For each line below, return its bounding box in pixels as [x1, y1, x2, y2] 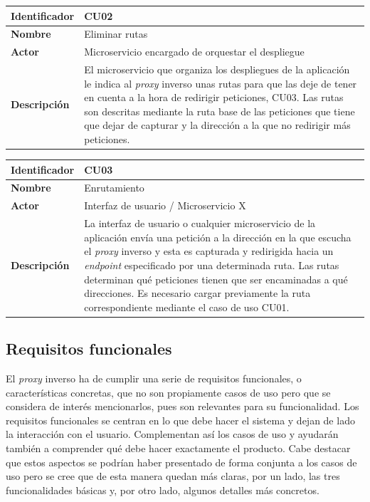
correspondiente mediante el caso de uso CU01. [84, 299, 290, 314]
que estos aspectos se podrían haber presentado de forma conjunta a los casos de [6, 454, 357, 469]
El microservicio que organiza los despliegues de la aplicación [84, 62, 350, 77]
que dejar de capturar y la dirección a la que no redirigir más [84, 117, 351, 132]
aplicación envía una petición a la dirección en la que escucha [84, 229, 351, 244]
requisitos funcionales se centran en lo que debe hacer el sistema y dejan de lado [6, 412, 355, 427]
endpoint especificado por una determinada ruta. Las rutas [84, 257, 339, 272]
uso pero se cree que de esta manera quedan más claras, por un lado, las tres [6, 469, 340, 483]
